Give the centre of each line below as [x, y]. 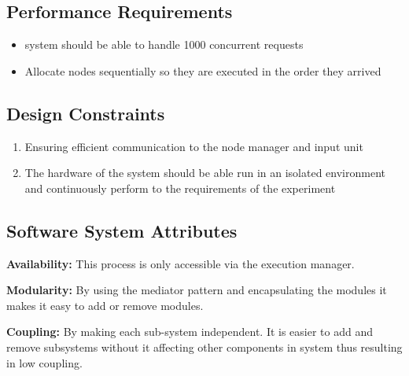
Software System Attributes [122, 230]
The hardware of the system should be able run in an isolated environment [205, 173]
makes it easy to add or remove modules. [105, 305]
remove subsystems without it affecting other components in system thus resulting [204, 347]
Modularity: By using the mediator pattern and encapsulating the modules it [197, 290]
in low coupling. [44, 362]
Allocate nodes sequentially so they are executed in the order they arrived [203, 70]
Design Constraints [86, 113]
